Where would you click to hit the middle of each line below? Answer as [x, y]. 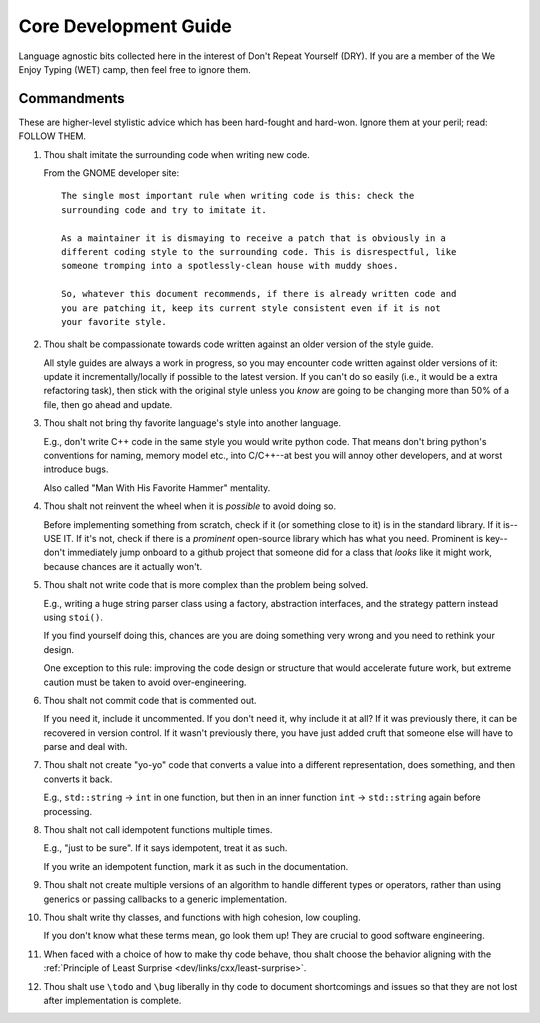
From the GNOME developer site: [111, 173]
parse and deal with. [85, 747]
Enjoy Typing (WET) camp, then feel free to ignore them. [134, 69]
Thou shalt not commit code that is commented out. [150, 700]
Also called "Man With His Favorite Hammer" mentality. [157, 487]
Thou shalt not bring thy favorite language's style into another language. [192, 423]
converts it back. [78, 779]
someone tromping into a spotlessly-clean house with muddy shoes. [230, 266]
